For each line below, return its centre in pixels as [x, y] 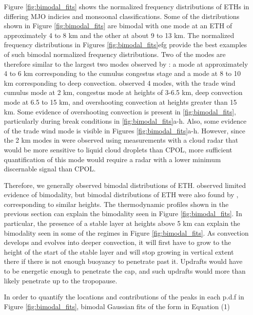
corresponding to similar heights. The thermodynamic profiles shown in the [116, 204]
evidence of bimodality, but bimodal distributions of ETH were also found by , [121, 195]
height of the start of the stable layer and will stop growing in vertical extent [119, 251]
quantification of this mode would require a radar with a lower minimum [112, 159]
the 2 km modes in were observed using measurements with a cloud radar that [121, 140]
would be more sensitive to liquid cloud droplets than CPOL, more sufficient [118, 149]
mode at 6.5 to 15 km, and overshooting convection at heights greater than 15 [120, 102]
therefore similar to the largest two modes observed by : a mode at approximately [126, 64]
